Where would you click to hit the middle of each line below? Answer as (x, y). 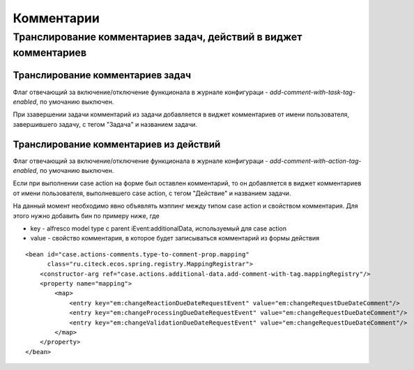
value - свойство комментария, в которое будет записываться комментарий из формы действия (175, 238)
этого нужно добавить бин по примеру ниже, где (86, 215)
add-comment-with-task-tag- (312, 92)
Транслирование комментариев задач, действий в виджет (158, 37)
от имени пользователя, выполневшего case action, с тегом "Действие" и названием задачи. (152, 193)
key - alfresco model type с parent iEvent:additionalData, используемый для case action (159, 228)
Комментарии (56, 18)
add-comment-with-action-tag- (315, 161)
